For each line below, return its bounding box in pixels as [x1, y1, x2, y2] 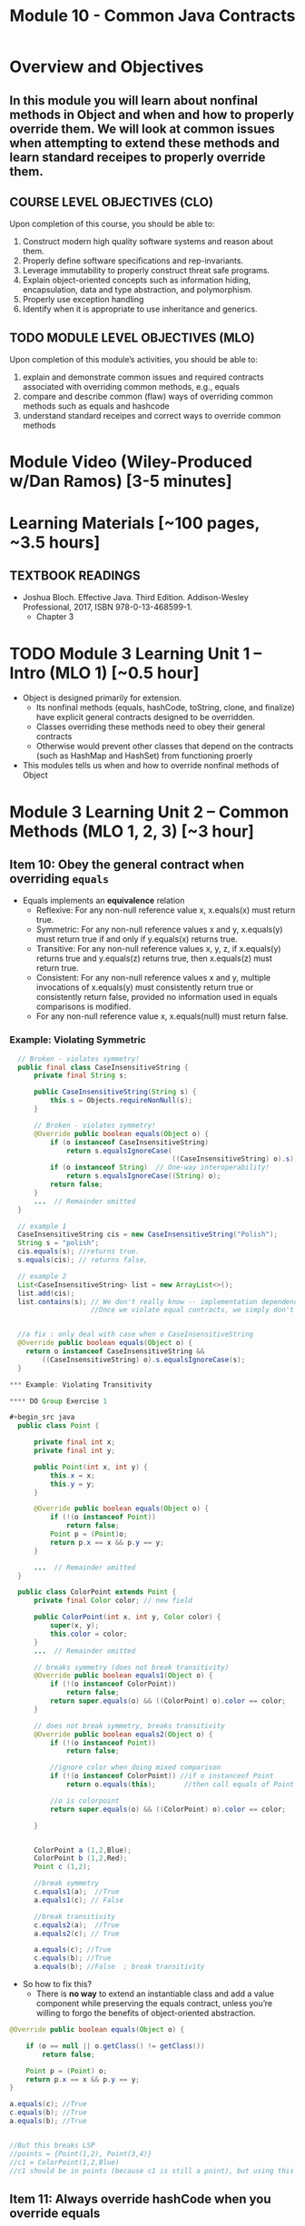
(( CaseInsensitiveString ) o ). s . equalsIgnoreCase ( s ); [42, 1355, 246, 1364]
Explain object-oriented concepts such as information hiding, [22, 274, 251, 286]
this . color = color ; [49, 1629, 128, 1638]
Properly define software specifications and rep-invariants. [22, 255, 243, 266]
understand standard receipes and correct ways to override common [22, 411, 281, 421]
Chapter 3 [35, 611, 74, 622]
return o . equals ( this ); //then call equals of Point [66, 1780, 295, 1789]
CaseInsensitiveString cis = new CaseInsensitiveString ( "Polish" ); [17, 1230, 279, 1240]
